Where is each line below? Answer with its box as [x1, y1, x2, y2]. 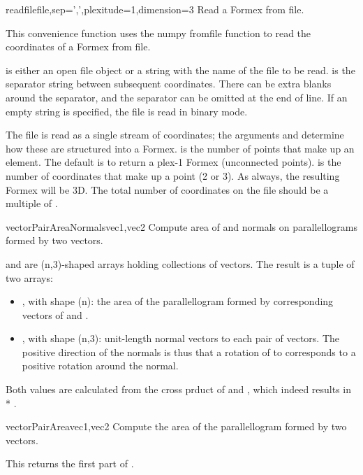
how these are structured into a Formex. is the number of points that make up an [6, 141, 355, 155]
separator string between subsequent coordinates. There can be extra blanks [6, 76, 332, 91]
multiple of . [6, 196, 58, 211]
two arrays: [6, 270, 53, 285]
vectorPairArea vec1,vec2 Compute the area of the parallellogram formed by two [6, 419, 347, 434]
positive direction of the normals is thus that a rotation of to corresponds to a [22, 344, 356, 359]
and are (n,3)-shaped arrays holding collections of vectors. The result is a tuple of [6, 256, 355, 271]
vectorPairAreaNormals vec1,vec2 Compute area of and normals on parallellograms [6, 219, 357, 234]
